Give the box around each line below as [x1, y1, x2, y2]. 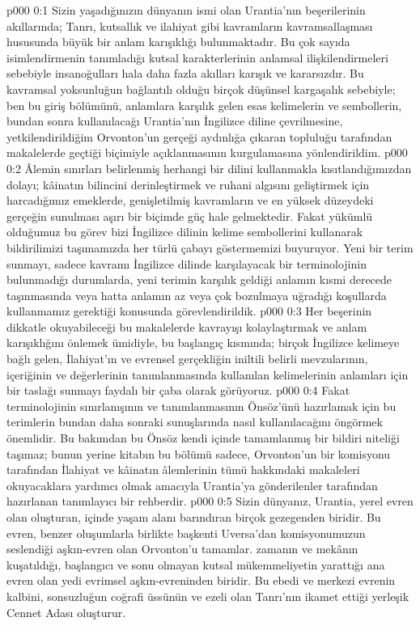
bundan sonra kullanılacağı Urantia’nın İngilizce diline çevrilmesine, [6, 112, 343, 129]
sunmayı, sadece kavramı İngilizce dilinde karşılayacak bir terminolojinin [6, 255, 367, 272]
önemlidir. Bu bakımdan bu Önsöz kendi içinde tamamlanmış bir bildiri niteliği [6, 429, 400, 446]
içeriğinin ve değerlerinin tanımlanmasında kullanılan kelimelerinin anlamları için [6, 366, 409, 383]
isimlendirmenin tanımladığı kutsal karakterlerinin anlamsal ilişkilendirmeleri [6, 49, 388, 66]
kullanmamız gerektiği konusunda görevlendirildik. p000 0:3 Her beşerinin [6, 302, 372, 319]
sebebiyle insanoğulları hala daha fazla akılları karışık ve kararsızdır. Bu [6, 65, 364, 82]
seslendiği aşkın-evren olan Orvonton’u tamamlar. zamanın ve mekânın [6, 540, 358, 557]
